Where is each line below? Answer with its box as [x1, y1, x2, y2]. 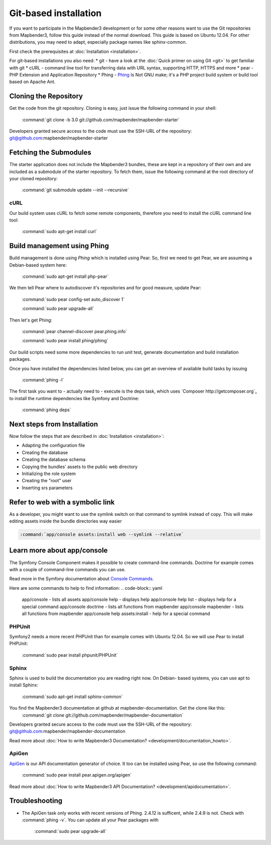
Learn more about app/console [9, 546, 108, 555]
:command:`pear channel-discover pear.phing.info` [22, 329, 127, 334]
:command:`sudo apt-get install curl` [22, 228, 97, 235]
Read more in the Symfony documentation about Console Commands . [9, 576, 154, 582]
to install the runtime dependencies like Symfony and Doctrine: [9, 395, 140, 401]
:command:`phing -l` [22, 376, 64, 382]
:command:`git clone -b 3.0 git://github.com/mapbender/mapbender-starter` [22, 116, 180, 123]
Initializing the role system [22, 471, 76, 477]
